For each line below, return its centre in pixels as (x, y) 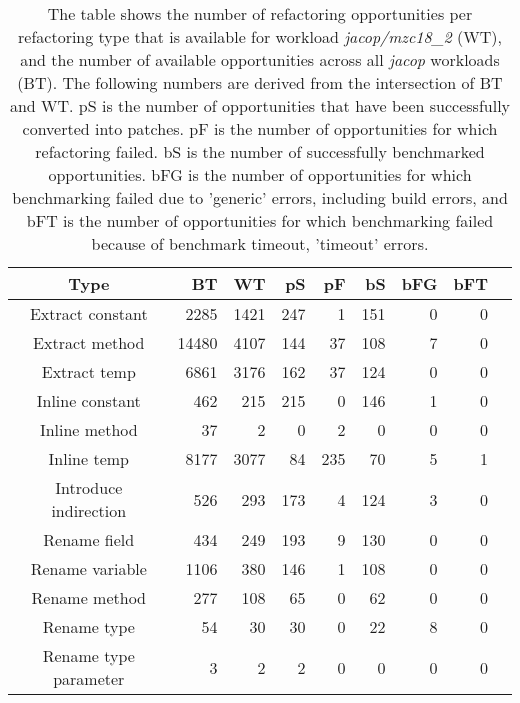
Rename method (88, 597)
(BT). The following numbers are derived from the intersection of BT (260, 82)
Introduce (89, 487)
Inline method (88, 429)
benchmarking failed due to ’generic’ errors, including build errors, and (260, 197)
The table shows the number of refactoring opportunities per (260, 13)
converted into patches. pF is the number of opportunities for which (260, 128)
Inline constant (88, 400)
